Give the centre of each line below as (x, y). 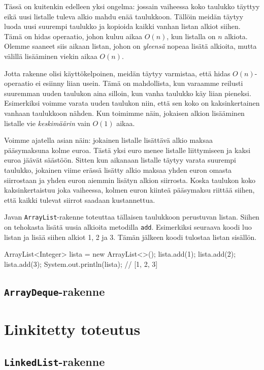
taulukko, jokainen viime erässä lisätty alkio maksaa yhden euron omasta (118, 169)
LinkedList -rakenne (55, 361)
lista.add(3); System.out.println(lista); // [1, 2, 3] (81, 264)
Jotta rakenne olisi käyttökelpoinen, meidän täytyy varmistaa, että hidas (117, 73)
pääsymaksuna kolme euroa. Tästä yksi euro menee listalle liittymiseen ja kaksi (127, 150)
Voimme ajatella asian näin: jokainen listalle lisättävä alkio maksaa (108, 140)
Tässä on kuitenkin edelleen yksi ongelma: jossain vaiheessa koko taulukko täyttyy (132, 6)
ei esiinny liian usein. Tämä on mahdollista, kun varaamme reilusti (139, 83)
